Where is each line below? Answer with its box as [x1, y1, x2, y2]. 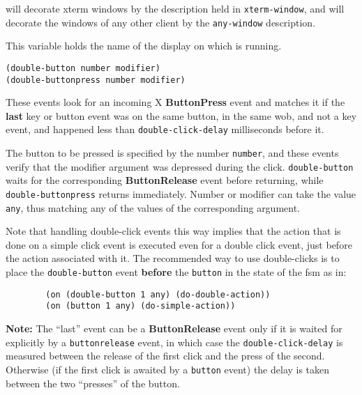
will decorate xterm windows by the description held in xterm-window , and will [6, 1, 345, 15]
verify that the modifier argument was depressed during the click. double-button [6, 159, 354, 173]
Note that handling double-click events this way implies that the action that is [6, 224, 341, 238]
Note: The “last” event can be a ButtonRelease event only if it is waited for [6, 321, 342, 336]
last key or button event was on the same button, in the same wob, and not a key [6, 108, 357, 123]
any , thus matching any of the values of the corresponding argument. [6, 200, 301, 215]
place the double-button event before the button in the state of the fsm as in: [6, 265, 347, 279]
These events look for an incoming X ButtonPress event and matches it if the [6, 95, 345, 109]
